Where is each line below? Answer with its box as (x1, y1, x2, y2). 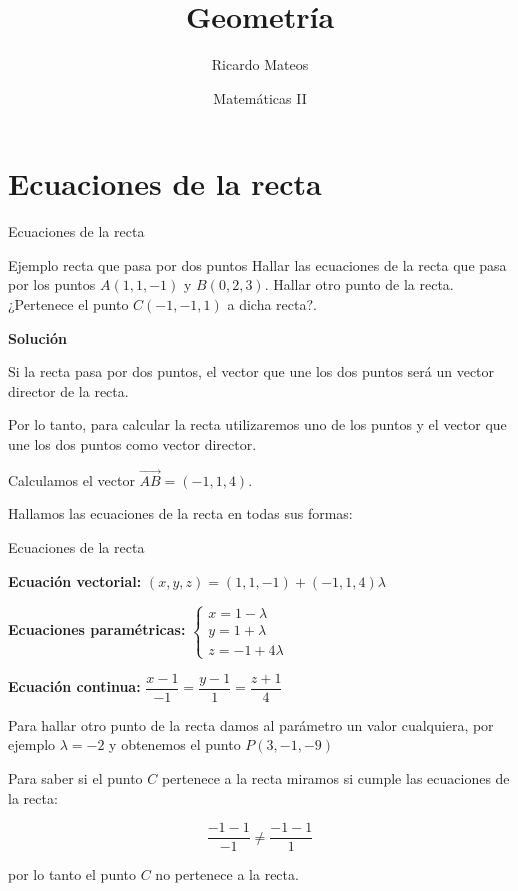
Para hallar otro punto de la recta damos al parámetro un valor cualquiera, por (8, 714, 494, 735)
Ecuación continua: (8, 676, 141, 697)
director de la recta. (8, 380, 129, 401)
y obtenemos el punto (109, 734, 241, 755)
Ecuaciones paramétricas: (8, 619, 186, 640)
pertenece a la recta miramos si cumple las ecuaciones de (161, 768, 510, 789)
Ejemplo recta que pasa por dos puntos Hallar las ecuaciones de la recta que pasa (8, 254, 507, 275)
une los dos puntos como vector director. (8, 434, 257, 454)
